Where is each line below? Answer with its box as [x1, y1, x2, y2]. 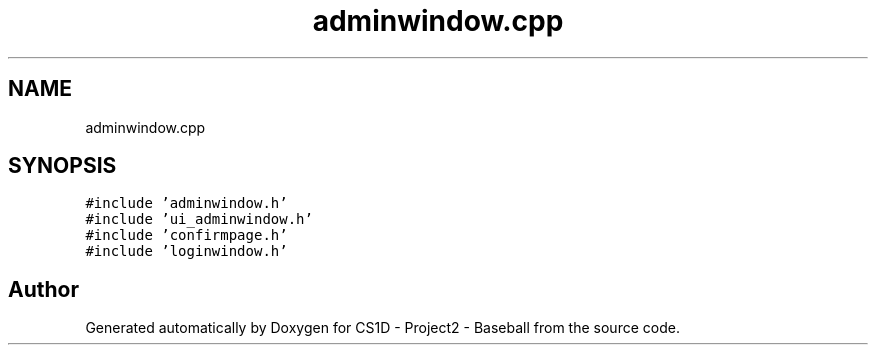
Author [8, 276, 79, 302]
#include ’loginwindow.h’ [85, 243, 288, 260]
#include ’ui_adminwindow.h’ [85, 211, 313, 228]
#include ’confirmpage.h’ [85, 227, 288, 244]
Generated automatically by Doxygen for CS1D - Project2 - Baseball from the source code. [85, 319, 680, 337]
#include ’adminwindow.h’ [85, 195, 288, 212]
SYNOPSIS [8, 153, 117, 179]
